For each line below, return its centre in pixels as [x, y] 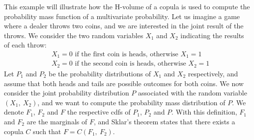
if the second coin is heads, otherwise [130, 64]
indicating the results [212, 35]
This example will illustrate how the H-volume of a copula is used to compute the [127, 6]
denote [14, 112]
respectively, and [213, 73]
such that [47, 131]
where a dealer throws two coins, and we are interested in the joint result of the [124, 26]
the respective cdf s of [99, 112]
